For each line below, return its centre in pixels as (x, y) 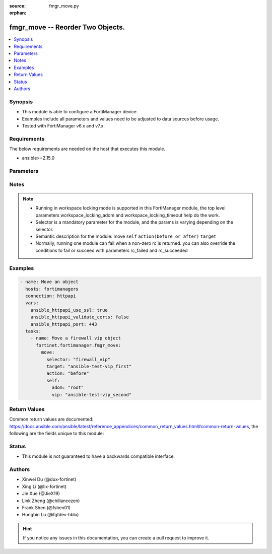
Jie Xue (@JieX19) (41, 494)
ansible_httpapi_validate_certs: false (80, 317)
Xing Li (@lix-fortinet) (44, 487)
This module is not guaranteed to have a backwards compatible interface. (98, 456)
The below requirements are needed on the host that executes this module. (87, 149)
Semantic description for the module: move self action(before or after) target (126, 236)
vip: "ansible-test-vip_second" (92, 395)
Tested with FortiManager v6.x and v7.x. (63, 125)
